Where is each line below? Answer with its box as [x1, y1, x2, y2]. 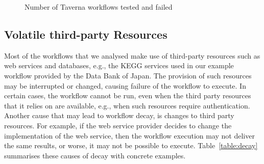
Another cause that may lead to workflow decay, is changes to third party [4, 110, 234, 121]
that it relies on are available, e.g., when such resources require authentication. [4, 100, 250, 111]
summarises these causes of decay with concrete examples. [4, 150, 186, 160]
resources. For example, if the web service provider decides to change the [4, 120, 232, 130]
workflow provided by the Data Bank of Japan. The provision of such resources [4, 70, 252, 80]
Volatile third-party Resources [4, 26, 167, 42]
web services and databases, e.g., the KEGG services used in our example [4, 60, 234, 71]
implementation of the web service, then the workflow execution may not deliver [4, 130, 255, 141]
